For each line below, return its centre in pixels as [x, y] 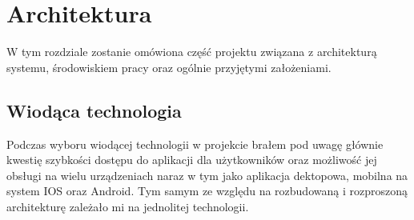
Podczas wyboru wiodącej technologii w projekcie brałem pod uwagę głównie [195, 144]
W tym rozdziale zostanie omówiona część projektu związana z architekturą [192, 52]
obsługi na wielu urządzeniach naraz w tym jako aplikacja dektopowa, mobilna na [207, 175]
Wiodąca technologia [94, 110]
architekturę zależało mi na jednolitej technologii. [128, 206]
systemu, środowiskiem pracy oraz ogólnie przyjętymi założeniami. [169, 67]
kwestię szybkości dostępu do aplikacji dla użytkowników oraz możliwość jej [192, 160]
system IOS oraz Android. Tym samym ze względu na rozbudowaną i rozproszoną [207, 191]
